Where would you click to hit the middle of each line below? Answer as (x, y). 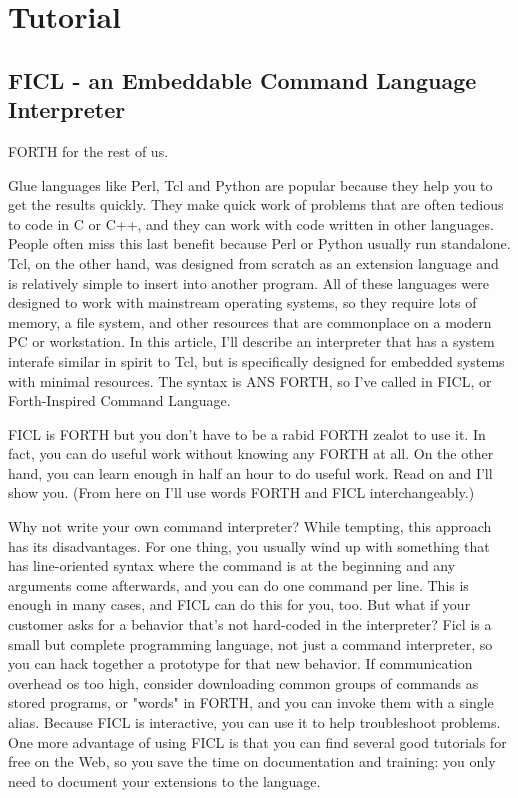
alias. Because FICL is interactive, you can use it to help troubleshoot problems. (254, 722)
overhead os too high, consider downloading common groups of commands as (243, 682)
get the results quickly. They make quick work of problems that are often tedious (256, 204)
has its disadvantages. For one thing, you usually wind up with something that (249, 545)
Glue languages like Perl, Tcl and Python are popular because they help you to (250, 184)
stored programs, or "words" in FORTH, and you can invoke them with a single (251, 702)
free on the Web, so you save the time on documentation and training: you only (252, 761)
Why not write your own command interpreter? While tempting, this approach (250, 526)
